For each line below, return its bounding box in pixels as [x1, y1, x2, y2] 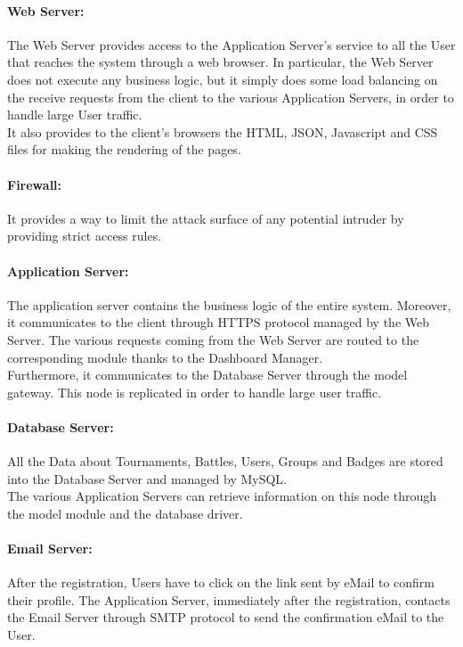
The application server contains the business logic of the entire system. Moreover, [7, 295, 451, 314]
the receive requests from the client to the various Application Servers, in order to [7, 87, 454, 106]
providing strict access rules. [7, 226, 162, 245]
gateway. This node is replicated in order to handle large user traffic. [7, 382, 382, 401]
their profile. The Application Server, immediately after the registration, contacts [7, 590, 451, 609]
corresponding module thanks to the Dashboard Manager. [7, 348, 323, 366]
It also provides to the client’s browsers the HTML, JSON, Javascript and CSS [7, 122, 438, 141]
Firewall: [7, 175, 62, 193]
